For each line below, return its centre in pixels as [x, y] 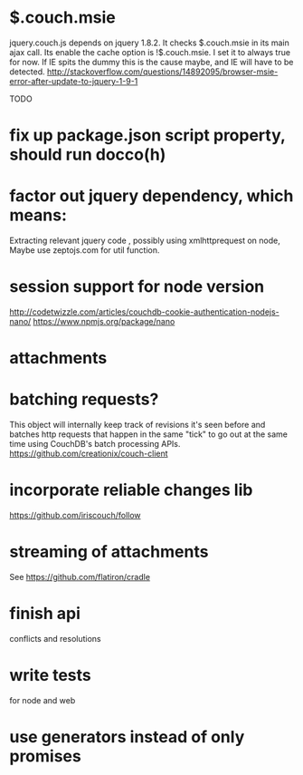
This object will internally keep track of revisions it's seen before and [137, 425]
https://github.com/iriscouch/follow [76, 516]
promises [45, 756]
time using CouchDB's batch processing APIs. [95, 444]
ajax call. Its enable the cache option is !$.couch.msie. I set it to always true [150, 52]
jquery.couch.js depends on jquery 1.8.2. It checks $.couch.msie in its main [149, 43]
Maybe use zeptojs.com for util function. [85, 250]
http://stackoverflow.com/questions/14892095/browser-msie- [162, 72]
